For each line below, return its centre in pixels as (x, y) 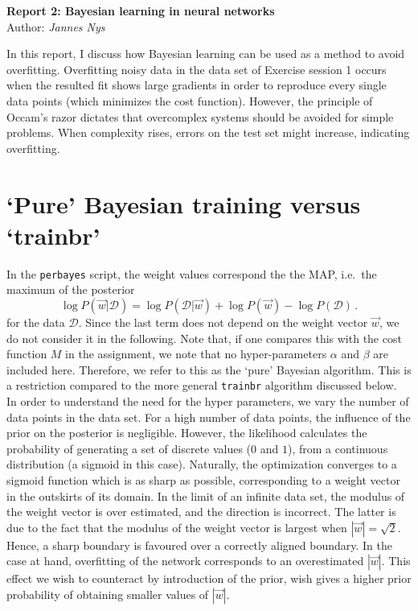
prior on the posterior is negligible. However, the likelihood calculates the (187, 433)
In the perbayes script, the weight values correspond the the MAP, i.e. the (192, 273)
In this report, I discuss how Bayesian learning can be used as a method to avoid (206, 54)
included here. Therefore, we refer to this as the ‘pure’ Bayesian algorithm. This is (209, 369)
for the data (36, 322)
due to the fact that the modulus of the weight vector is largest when (177, 527)
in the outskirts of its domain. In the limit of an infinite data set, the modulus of (206, 495)
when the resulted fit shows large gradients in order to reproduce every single (197, 85)
